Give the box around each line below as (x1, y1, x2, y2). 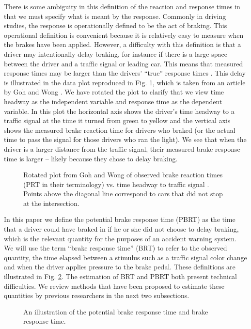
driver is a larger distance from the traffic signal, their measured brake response (4, 143, 240, 154)
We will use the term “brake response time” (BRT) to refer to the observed (4, 243, 227, 253)
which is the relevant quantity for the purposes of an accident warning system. (4, 233, 237, 243)
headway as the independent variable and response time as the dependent (4, 96, 222, 106)
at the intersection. (23, 198, 79, 208)
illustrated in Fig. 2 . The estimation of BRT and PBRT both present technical (4, 271, 237, 282)
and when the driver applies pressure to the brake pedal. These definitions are (4, 262, 235, 272)
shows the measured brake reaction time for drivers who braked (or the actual (4, 125, 235, 135)
